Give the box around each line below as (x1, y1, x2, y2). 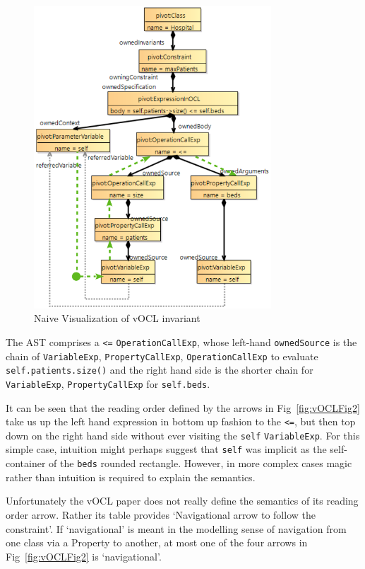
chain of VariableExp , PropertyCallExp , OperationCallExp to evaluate (6, 348, 318, 363)
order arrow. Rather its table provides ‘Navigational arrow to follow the (6, 507, 316, 522)
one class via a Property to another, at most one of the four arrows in (6, 535, 308, 550)
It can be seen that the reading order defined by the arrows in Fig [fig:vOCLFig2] (6, 400, 360, 415)
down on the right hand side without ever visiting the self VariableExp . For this (6, 427, 360, 442)
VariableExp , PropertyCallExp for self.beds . (6, 376, 210, 391)
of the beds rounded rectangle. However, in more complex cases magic (49, 456, 352, 471)
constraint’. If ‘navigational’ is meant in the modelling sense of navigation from (6, 521, 347, 536)
